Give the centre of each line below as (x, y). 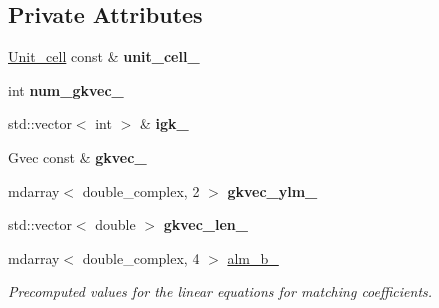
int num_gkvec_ (66, 89)
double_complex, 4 (141, 257)
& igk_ (164, 123)
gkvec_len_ (205, 224)
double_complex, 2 (141, 190)
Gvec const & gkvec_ (77, 156)
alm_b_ (253, 257)
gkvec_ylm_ (272, 190)
